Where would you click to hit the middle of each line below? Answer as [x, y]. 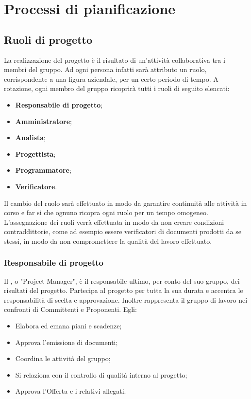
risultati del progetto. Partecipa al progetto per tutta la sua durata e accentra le [124, 290]
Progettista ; [35, 154]
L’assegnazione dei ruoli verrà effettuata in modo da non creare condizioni [114, 222]
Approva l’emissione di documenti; [67, 342]
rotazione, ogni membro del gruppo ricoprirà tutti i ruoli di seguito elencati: [117, 88]
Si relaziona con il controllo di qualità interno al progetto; [101, 374]
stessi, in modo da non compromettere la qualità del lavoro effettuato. [108, 241]
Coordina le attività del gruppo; [63, 358]
